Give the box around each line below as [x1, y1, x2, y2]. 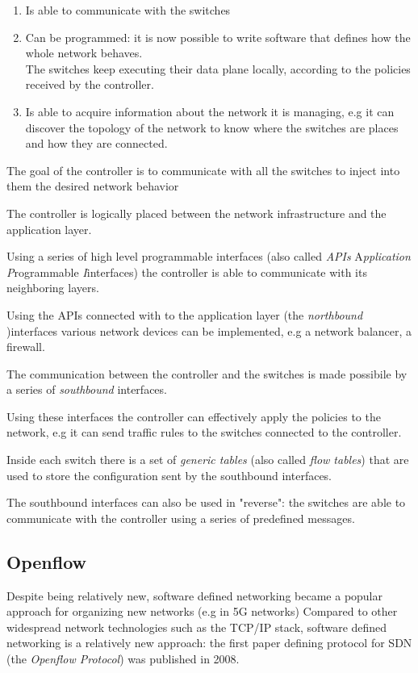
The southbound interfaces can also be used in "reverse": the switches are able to [6, 494, 406, 511]
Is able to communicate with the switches [25, 2, 231, 18]
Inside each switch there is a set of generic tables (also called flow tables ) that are [6, 451, 409, 468]
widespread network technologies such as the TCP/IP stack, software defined [6, 618, 387, 635]
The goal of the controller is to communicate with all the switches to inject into [6, 161, 400, 178]
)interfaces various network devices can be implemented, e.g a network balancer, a [6, 322, 412, 339]
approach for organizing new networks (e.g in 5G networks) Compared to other [6, 603, 398, 620]
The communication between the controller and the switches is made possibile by [6, 365, 408, 382]
